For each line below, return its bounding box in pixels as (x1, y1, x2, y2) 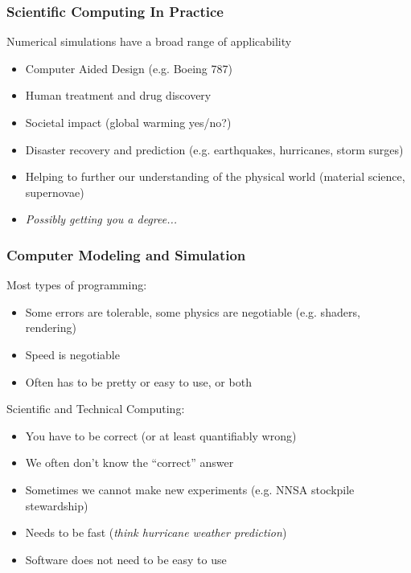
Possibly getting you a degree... (25, 211, 178, 227)
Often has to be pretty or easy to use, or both (25, 373, 252, 390)
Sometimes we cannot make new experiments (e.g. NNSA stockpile (25, 481, 355, 497)
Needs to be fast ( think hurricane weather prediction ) (25, 524, 287, 541)
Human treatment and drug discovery (25, 87, 212, 104)
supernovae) (25, 183, 84, 200)
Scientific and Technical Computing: (6, 400, 185, 417)
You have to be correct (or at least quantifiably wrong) (25, 427, 297, 444)
